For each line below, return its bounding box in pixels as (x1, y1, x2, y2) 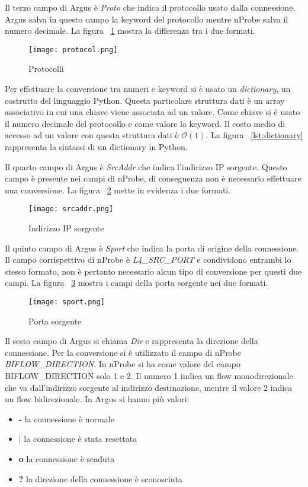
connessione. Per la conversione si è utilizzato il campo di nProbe (5, 346, 242, 358)
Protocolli (28, 62, 64, 75)
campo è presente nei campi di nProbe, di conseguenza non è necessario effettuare (5, 172, 301, 184)
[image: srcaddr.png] (28, 205, 114, 214)
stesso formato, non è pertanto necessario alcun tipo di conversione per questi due (5, 265, 302, 277)
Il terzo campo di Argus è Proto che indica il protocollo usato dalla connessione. (5, 1, 296, 13)
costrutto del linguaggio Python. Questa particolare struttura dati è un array (5, 94, 285, 106)
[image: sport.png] (28, 298, 105, 306)
